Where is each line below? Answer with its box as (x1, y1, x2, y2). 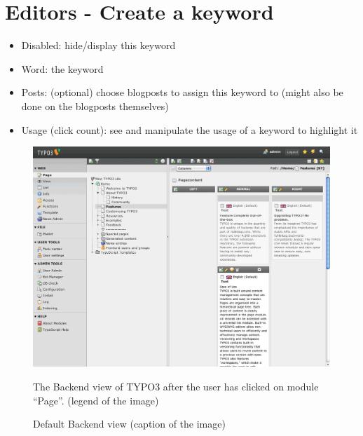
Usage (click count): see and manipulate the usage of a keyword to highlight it (21, 122, 358, 137)
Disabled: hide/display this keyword (21, 38, 176, 53)
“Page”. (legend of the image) (33, 393, 159, 407)
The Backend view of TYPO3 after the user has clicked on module (33, 379, 319, 393)
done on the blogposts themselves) (21, 98, 169, 113)
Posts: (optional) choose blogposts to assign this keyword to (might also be (21, 85, 343, 100)
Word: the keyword (21, 61, 104, 76)
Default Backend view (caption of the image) (33, 416, 226, 431)
